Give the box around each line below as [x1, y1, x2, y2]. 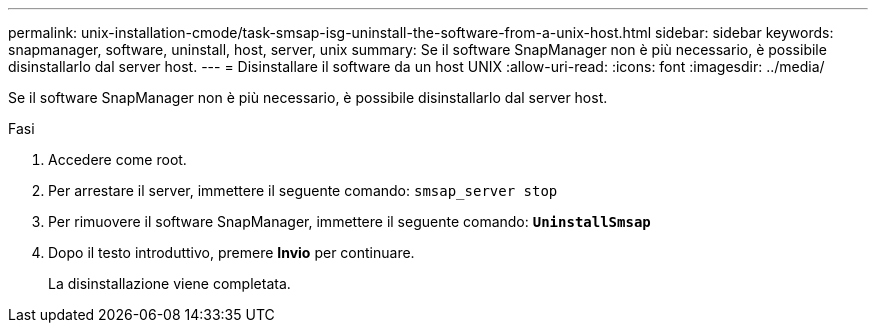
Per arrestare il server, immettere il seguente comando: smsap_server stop [48, 182, 558, 199]
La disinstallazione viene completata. [48, 275, 291, 292]
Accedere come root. [48, 151, 187, 168]
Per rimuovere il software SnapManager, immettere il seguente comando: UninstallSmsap [48, 213, 651, 230]
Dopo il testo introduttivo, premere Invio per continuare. [48, 244, 415, 261]
